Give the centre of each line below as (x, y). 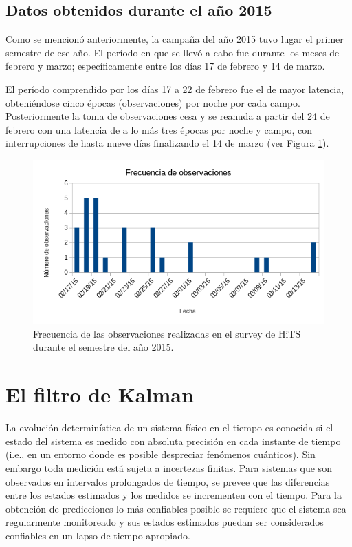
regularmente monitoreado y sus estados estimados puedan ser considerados (165, 522)
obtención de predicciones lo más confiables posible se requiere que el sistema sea (176, 508)
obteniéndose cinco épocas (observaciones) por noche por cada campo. (153, 102)
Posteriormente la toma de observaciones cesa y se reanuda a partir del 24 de (168, 116)
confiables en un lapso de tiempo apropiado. (98, 535)
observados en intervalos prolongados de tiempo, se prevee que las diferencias (168, 481)
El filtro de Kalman (100, 394)
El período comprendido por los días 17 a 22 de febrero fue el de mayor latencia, (175, 89)
